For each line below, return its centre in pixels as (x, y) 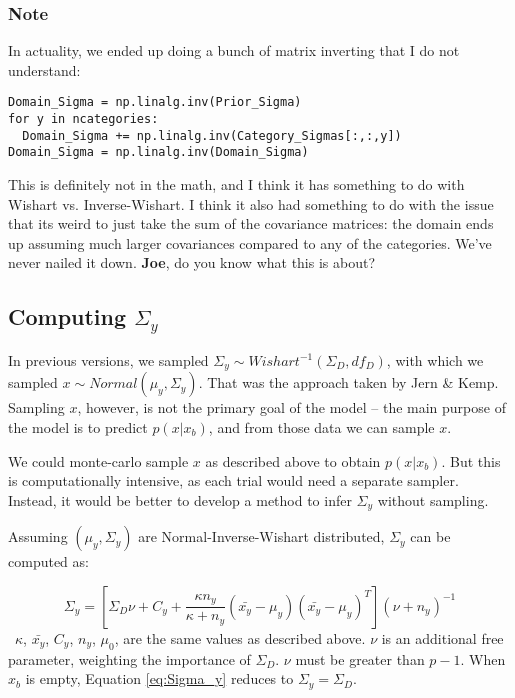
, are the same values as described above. (240, 637)
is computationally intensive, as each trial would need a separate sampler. (233, 480)
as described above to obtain (293, 460)
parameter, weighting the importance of (129, 658)
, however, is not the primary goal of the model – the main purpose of (291, 407)
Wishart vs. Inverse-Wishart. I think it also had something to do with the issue (251, 203)
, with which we (435, 359)
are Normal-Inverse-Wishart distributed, (261, 536)
